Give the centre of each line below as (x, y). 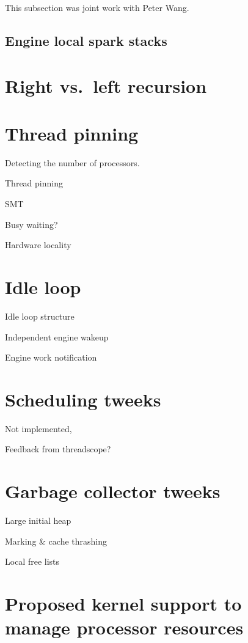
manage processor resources (124, 627)
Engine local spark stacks (86, 40)
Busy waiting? (31, 224)
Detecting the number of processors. (72, 162)
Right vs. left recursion (106, 85)
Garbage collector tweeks (113, 491)
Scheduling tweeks (83, 399)
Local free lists (32, 561)
